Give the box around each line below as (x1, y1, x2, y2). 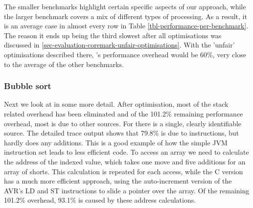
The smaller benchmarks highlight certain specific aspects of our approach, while (4, 1, 246, 11)
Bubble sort (4, 80, 51, 92)
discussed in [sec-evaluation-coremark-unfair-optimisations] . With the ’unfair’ (4, 40, 235, 50)
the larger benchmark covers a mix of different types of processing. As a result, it (4, 11, 247, 21)
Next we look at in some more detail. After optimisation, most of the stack (4, 99, 229, 109)
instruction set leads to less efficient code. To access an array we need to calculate (4, 147, 249, 157)
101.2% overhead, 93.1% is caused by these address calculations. (4, 195, 196, 205)
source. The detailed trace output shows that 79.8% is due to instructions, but (4, 128, 239, 138)
